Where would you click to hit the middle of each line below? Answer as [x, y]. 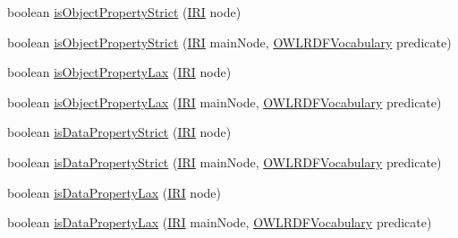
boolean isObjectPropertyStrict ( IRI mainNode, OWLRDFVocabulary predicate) [229, 42]
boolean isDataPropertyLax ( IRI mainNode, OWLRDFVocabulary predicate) [220, 222]
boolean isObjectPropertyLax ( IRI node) [119, 72]
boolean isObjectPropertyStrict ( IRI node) [124, 12]
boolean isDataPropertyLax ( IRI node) [114, 192]
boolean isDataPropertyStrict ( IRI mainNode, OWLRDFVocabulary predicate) [225, 161]
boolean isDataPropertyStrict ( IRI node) [119, 132]
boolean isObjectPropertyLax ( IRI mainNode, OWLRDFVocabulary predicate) [225, 102]
